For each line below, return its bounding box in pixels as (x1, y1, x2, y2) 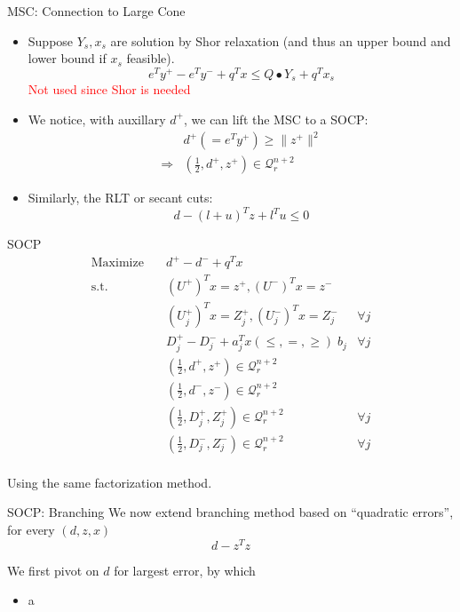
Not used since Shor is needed (28, 80, 191, 99)
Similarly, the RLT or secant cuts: (28, 188, 213, 207)
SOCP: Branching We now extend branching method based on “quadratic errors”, (7, 503, 454, 521)
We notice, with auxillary (28, 109, 166, 128)
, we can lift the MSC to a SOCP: (184, 109, 369, 128)
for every (7, 520, 55, 538)
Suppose (28, 31, 74, 50)
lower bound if (28, 49, 107, 68)
